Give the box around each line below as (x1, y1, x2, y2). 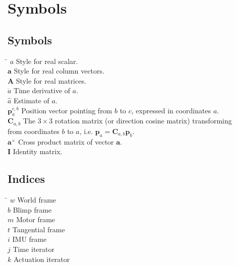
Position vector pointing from (21, 105, 112, 115)
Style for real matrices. (16, 75, 86, 86)
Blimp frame (13, 204, 52, 215)
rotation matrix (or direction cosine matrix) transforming (54, 115, 232, 126)
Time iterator (13, 243, 54, 254)
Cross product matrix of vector (18, 136, 114, 147)
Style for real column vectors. (14, 65, 104, 76)
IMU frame (12, 234, 47, 244)
